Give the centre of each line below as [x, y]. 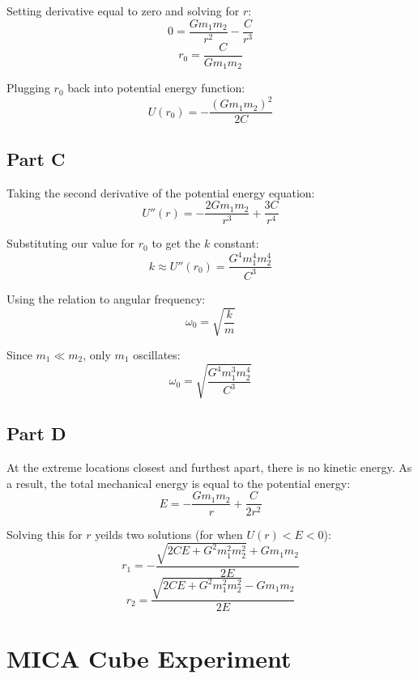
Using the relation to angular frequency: [106, 298]
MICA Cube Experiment [149, 658]
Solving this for [45, 534]
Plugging [28, 88]
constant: [236, 243]
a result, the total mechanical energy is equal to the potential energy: [179, 483]
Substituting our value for [71, 243]
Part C [36, 158]
